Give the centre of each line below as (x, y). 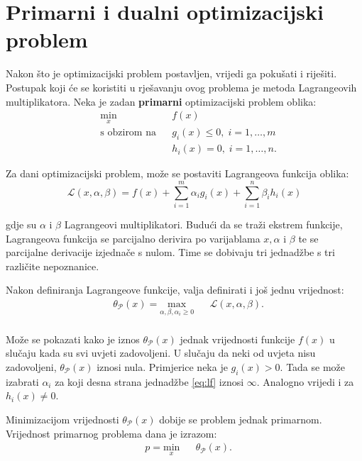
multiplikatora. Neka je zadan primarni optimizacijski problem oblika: (161, 101)
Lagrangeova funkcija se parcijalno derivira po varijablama (133, 238)
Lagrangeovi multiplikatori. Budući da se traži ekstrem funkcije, (203, 224)
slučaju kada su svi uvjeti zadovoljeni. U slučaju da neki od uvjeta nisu (161, 353)
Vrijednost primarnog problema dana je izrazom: (111, 433)
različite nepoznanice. (53, 266)
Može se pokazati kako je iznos (73, 339)
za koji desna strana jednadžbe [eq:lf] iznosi (149, 381)
